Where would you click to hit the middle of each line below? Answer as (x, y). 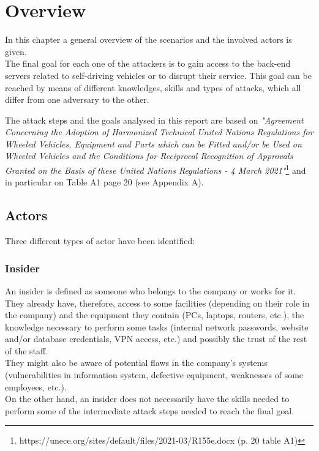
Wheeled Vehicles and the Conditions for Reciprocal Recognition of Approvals (149, 156)
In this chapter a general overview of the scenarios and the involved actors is (148, 39)
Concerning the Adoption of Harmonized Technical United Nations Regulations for (159, 132)
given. (16, 51)
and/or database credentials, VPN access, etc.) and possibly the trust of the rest (156, 339)
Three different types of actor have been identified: (100, 241)
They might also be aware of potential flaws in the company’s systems (137, 363)
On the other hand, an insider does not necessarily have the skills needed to (147, 399)
